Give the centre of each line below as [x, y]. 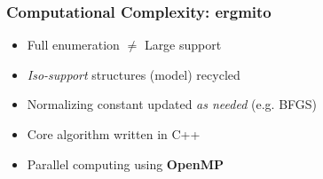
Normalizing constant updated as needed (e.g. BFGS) [172, 104]
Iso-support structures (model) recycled [134, 74]
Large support [183, 45]
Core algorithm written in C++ [114, 134]
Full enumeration [73, 45]
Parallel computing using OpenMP [125, 163]
